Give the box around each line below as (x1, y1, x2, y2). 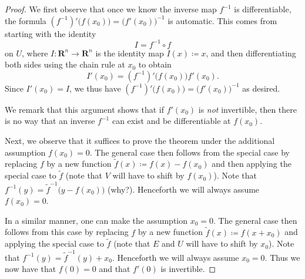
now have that (5, 263, 56, 275)
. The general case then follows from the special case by (89, 146, 290, 158)
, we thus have (69, 82, 121, 94)
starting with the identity (5, 27, 96, 39)
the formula (5, 14, 46, 26)
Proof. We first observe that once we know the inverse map (5, 3, 217, 15)
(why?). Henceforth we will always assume (107, 183, 260, 195)
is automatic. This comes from (167, 14, 277, 26)
